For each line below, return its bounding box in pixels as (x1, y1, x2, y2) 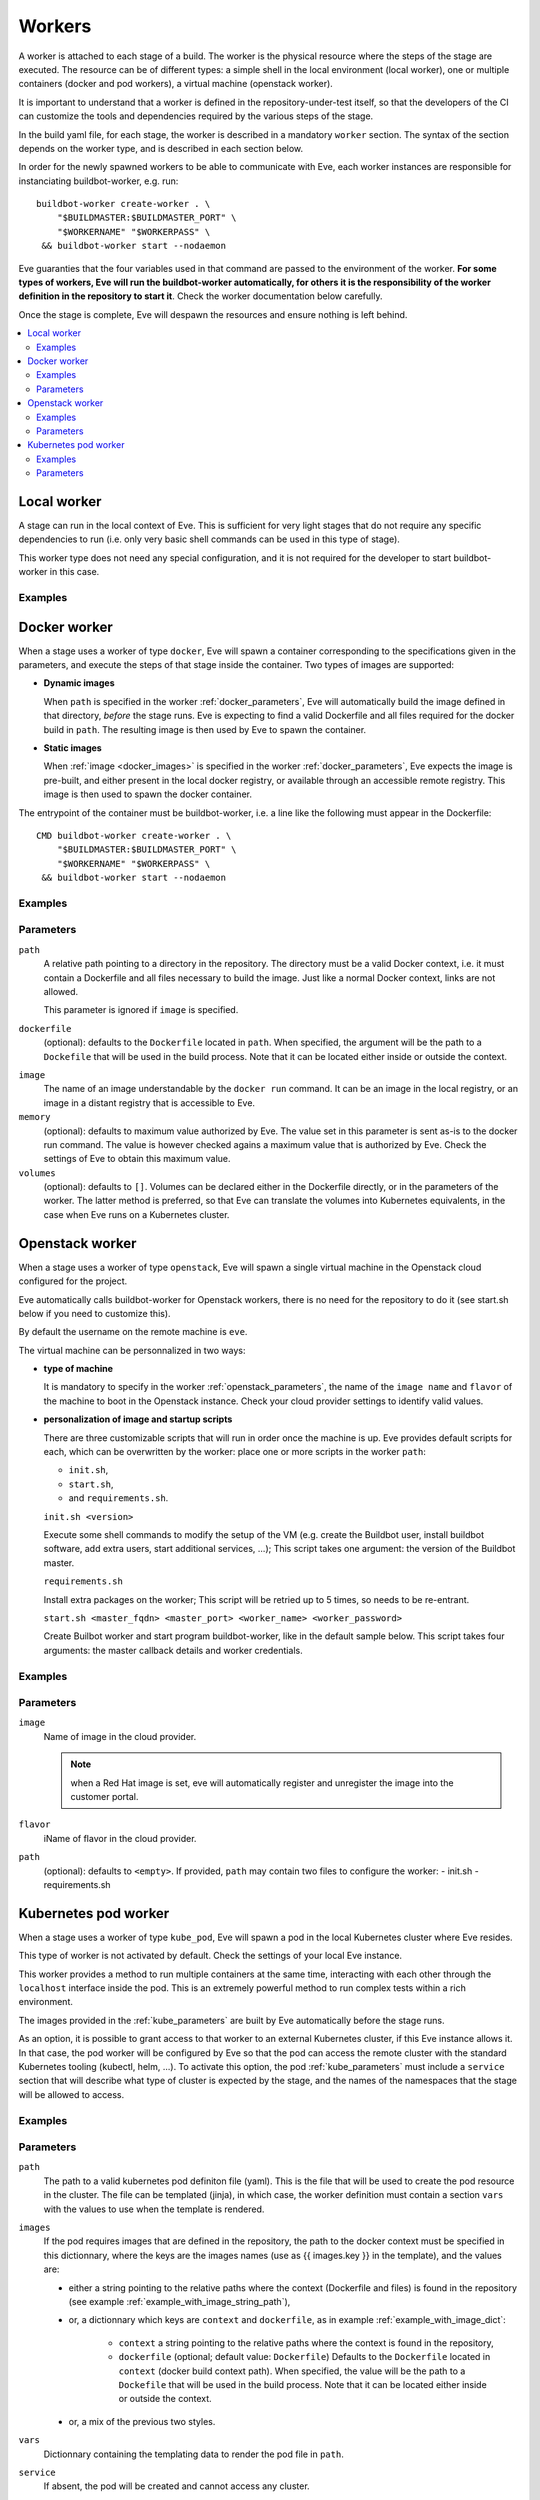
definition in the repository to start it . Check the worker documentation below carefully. (18, 290, 383, 302)
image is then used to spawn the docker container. (43, 788, 252, 800)
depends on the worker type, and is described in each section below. (18, 142, 304, 154)
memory (18, 1111, 51, 1123)
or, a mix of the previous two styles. (68, 2415, 216, 2427)
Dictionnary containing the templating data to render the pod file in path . (43, 2448, 344, 2460)
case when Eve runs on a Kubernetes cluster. (43, 1208, 230, 1220)
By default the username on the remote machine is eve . (18, 1326, 248, 1338)
